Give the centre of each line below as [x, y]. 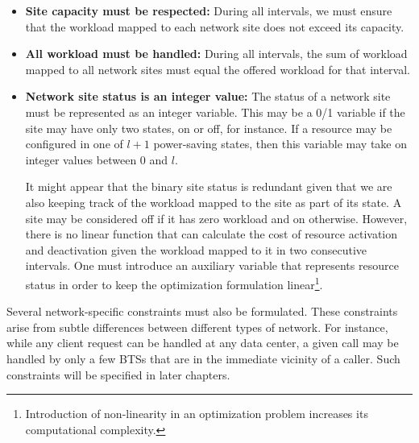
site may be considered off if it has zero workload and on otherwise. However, [216, 218]
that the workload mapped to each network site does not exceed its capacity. [215, 26]
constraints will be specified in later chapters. [118, 374]
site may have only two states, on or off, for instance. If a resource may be [209, 128]
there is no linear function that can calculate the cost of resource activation [211, 234]
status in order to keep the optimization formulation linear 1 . [174, 283]
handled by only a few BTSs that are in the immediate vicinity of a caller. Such [203, 358]
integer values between [81, 159]
